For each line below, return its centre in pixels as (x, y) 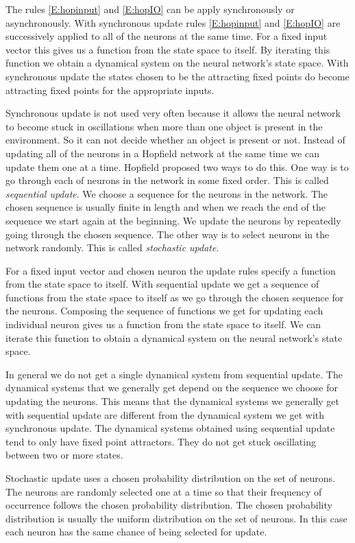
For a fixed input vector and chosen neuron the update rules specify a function (171, 270)
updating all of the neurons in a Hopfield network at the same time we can (162, 153)
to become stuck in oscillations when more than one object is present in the (164, 126)
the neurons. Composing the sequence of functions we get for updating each (164, 311)
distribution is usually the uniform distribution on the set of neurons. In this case (176, 518)
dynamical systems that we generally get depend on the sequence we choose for (172, 388)
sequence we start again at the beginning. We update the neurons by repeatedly (173, 220)
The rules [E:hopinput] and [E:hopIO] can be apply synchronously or (150, 9)
